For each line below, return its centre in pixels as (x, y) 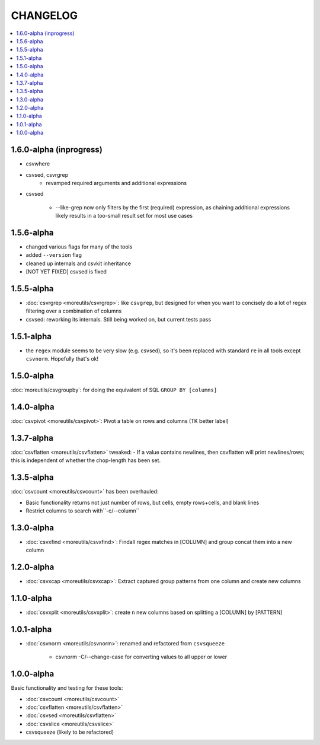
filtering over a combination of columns (74, 311)
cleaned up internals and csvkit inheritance (79, 263)
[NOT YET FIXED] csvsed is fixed (66, 272)
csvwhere (38, 164)
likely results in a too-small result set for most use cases (124, 216)
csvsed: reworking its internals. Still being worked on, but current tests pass (119, 319)
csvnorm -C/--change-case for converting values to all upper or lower (141, 657)
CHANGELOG (44, 15)
